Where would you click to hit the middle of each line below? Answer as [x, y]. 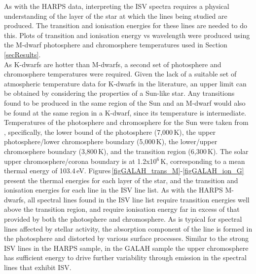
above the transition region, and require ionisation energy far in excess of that [122, 209]
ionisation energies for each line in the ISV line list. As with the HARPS [113, 190]
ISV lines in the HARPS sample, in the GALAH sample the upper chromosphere [126, 248]
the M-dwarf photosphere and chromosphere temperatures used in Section [116, 45]
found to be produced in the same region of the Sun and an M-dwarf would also [125, 102]
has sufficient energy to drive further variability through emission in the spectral [125, 257]
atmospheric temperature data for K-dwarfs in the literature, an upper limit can [125, 83]
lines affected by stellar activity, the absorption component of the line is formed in [128, 228]
